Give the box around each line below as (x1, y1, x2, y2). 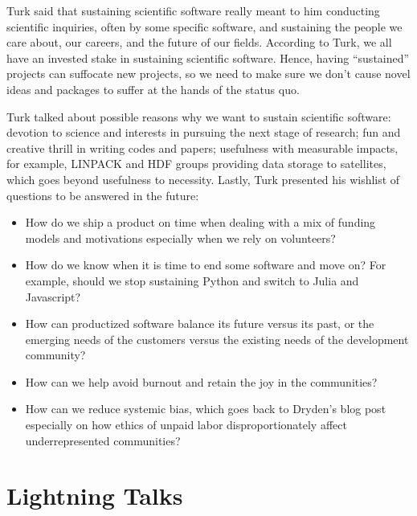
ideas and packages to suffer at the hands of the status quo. (6, 80, 300, 97)
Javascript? (25, 288, 81, 305)
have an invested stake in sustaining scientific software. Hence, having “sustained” (6, 49, 410, 66)
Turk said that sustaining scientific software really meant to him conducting (6, 2, 380, 18)
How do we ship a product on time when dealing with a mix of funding (25, 214, 376, 231)
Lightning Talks (6, 479, 183, 512)
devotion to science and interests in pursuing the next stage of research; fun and (6, 124, 401, 141)
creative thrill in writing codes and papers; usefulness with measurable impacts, (6, 139, 399, 156)
